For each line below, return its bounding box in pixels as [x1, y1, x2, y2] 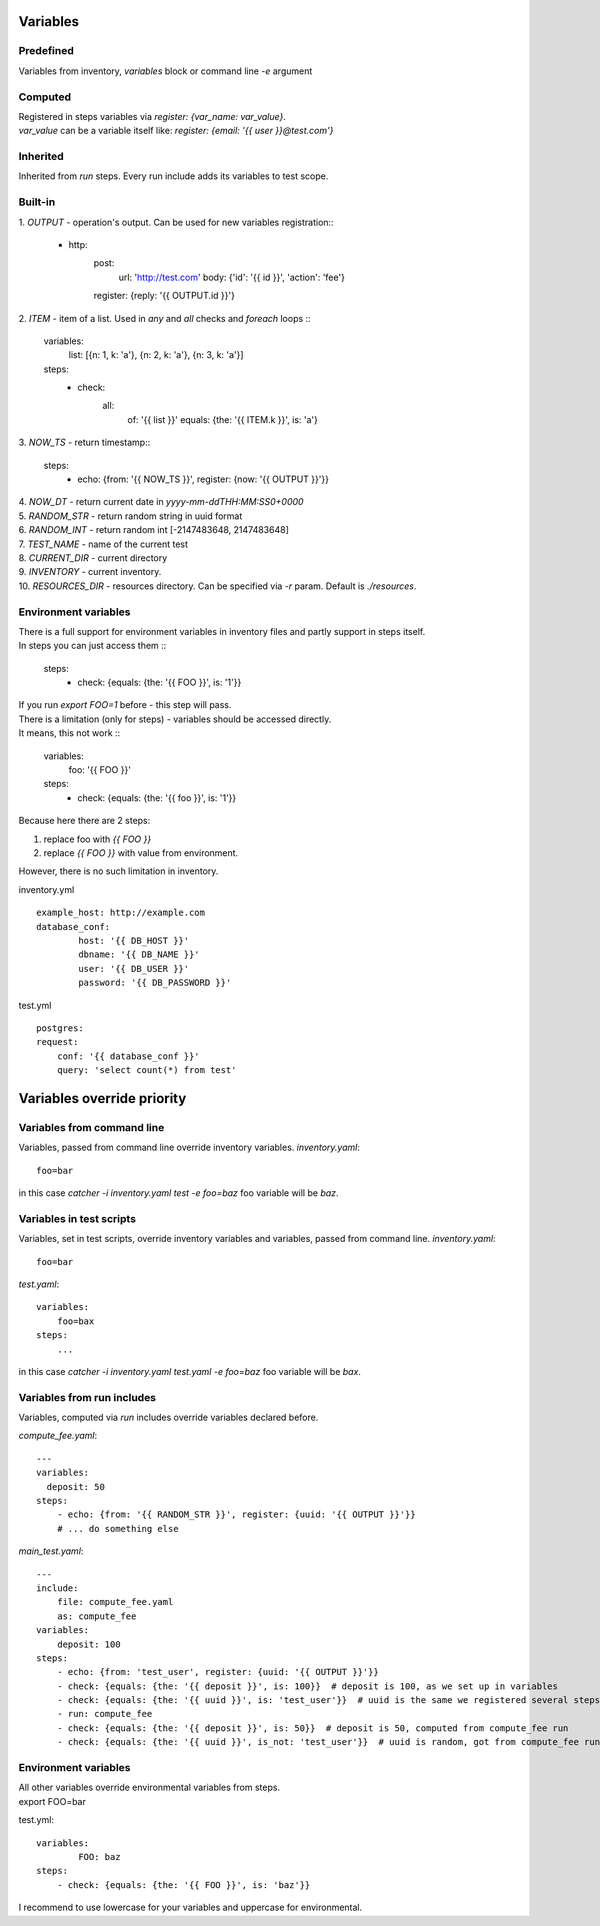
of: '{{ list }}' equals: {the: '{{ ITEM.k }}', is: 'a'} [127, 413, 319, 425]
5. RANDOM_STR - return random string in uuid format [18, 510, 243, 522]
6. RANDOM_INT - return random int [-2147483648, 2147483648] [18, 524, 289, 536]
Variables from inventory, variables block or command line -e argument [18, 65, 313, 77]
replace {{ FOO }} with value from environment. [43, 847, 239, 859]
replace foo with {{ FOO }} [43, 833, 152, 845]
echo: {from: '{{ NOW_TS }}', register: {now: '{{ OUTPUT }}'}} [77, 473, 330, 485]
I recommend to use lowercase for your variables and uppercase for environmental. [18, 1901, 363, 1914]
